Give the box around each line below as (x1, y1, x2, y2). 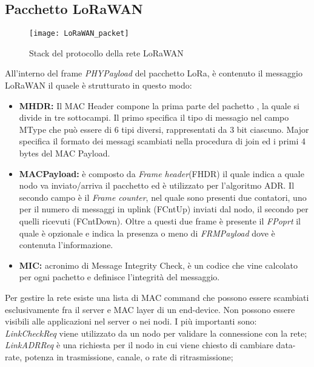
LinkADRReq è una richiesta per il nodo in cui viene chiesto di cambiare (5, 338, 273, 351)
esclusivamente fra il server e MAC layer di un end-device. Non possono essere (5, 303, 295, 315)
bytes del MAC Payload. (19, 147, 110, 160)
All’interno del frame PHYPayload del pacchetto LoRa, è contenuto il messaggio (5, 67, 302, 79)
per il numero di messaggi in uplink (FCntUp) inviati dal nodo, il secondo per (19, 203, 309, 215)
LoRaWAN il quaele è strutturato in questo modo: (5, 79, 192, 92)
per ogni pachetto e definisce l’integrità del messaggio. (19, 271, 220, 283)
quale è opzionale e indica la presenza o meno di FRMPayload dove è (19, 226, 275, 239)
